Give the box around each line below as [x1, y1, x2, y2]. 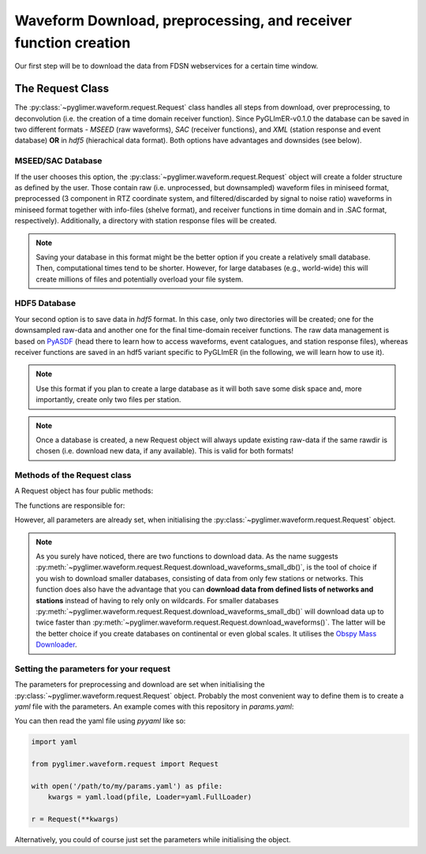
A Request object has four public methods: [14, 486, 154, 496]
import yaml [31, 737, 78, 747]
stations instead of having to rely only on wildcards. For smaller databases [35, 595, 279, 605]
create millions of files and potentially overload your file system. [35, 274, 244, 284]
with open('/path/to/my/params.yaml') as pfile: [31, 781, 223, 791]
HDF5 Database [14, 298, 77, 309]
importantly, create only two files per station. [35, 395, 181, 405]
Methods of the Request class [14, 470, 132, 481]
